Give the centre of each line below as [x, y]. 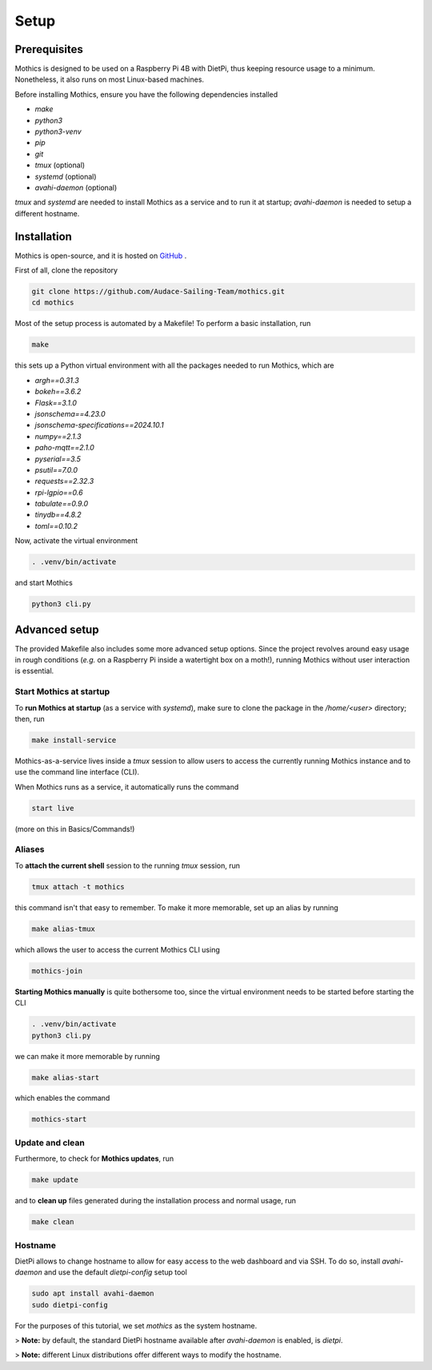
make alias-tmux [64, 929]
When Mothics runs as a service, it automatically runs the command [127, 787]
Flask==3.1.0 [56, 403]
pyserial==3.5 [58, 459]
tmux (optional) [60, 165]
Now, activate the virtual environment [76, 541]
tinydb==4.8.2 [58, 515]
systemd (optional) [66, 176]
